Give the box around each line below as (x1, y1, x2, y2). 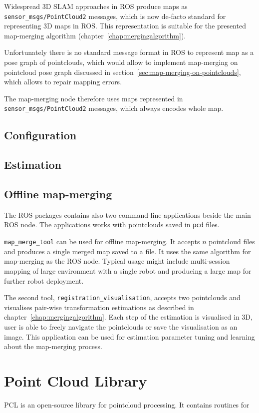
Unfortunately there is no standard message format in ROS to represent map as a (4, 47, 254, 57)
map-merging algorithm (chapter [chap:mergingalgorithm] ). (4, 30, 186, 40)
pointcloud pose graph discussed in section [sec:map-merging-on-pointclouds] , (4, 66, 241, 77)
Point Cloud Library (4, 370, 147, 391)
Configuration (4, 127, 77, 143)
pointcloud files (209, 236, 255, 247)
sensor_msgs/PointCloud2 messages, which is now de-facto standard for (4, 10, 226, 21)
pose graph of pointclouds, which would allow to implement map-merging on (4, 57, 238, 67)
